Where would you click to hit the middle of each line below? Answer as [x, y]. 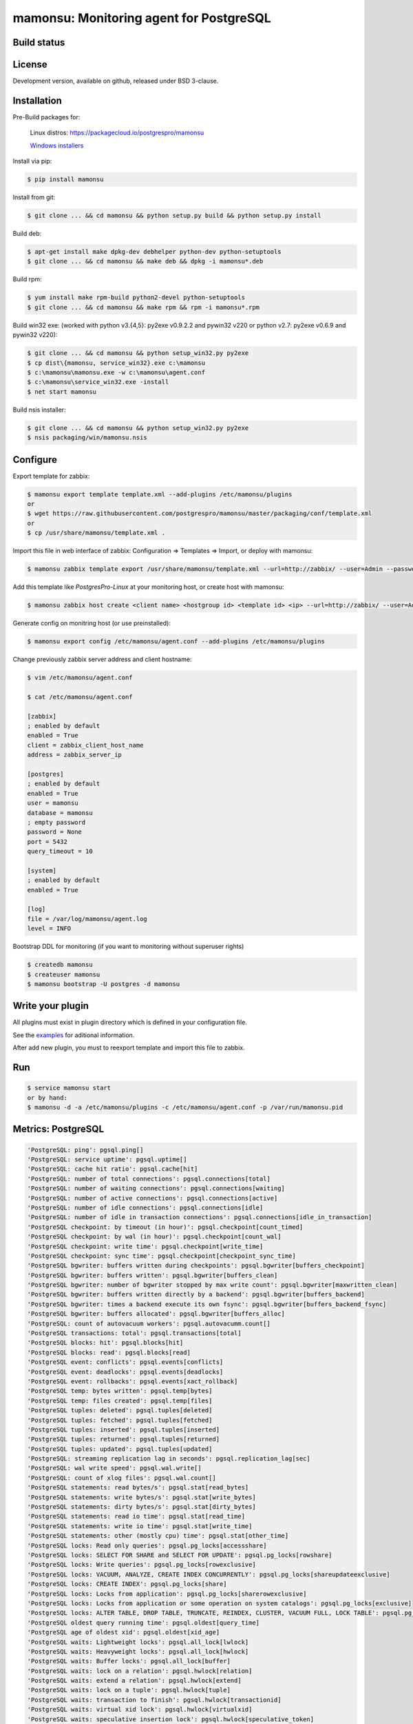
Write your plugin [51, 1006]
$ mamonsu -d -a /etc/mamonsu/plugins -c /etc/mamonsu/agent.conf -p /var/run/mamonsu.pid [185, 1107]
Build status [39, 42]
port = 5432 [47, 842]
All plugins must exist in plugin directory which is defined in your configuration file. [130, 1022]
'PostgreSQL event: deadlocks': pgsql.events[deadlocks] [125, 1372]
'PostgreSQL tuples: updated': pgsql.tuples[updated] [120, 1449]
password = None [55, 832]
